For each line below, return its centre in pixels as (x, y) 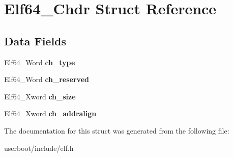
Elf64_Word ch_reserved (47, 79)
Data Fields (35, 41)
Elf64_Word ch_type (40, 62)
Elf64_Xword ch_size (40, 96)
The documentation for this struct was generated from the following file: (117, 130)
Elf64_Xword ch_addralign (50, 113)
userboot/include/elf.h (39, 148)
